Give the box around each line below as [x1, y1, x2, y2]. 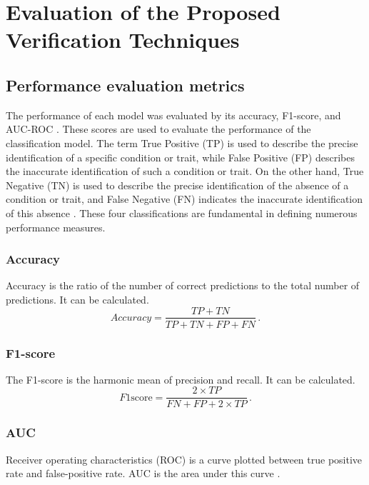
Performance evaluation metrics [6, 74, 245, 96]
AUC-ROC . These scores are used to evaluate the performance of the [6, 121, 311, 136]
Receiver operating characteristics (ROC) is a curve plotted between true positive [6, 451, 363, 466]
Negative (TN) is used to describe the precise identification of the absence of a [6, 177, 349, 192]
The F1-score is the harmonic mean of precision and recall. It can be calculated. [6, 371, 355, 386]
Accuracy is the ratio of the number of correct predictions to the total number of [6, 278, 360, 293]
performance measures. [6, 219, 106, 234]
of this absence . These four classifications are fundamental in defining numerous [6, 205, 358, 220]
